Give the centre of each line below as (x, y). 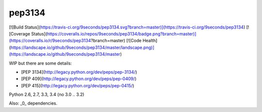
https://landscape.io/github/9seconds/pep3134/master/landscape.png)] (82, 47)
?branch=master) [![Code (116, 41)
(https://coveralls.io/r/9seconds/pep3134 (50, 41)
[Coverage (20, 33)
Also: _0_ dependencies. (33, 103)
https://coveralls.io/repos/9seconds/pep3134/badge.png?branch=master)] (122, 33)
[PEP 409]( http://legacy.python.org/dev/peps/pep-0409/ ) (79, 79)
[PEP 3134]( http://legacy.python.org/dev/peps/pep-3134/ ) (79, 72)
